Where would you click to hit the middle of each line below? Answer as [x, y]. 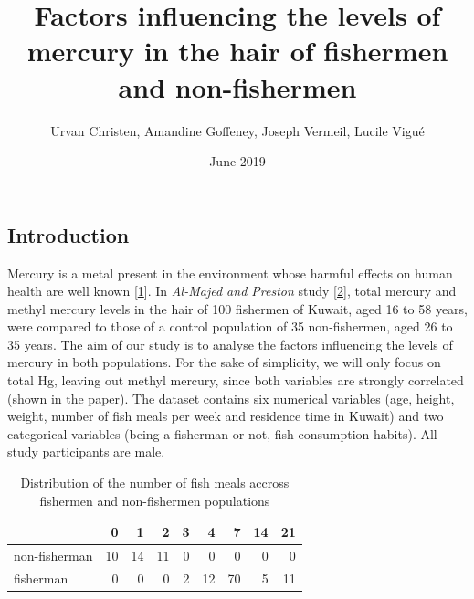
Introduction [68, 234]
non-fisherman [53, 556]
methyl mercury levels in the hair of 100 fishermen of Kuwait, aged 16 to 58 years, [237, 308]
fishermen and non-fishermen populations [155, 500]
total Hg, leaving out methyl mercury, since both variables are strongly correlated [236, 380]
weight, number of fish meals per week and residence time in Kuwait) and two [226, 416]
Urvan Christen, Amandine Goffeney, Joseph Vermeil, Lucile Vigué [237, 130]
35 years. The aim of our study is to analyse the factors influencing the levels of [230, 344]
